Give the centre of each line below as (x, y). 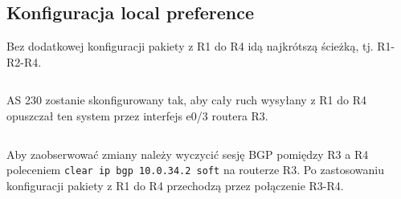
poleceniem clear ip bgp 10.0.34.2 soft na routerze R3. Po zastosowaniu (195, 170)
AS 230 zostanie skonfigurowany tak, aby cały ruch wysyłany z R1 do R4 (186, 100)
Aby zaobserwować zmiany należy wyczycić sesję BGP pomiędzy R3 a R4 (188, 154)
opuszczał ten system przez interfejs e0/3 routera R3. (137, 115)
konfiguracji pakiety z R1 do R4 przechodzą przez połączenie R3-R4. (175, 185)
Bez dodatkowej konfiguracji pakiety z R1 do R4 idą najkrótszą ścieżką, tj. (190, 46)
